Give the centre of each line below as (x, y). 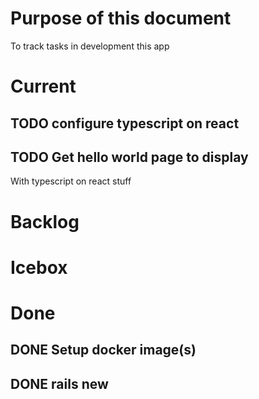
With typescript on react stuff (71, 181)
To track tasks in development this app (90, 46)
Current (43, 86)
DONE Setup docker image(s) (103, 350)
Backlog (45, 221)
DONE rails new (59, 383)
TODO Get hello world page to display (129, 157)
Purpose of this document (121, 18)
